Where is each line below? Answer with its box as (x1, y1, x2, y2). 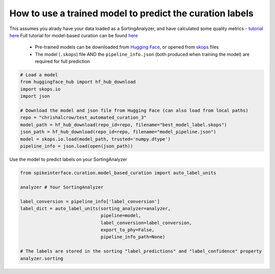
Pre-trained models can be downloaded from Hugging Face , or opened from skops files (35, 44, 219, 50)
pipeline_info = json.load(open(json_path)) (20, 143, 133, 149)
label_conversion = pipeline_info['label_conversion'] (20, 199, 160, 204)
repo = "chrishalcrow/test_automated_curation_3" (20, 115, 147, 121)
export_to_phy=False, (100, 227, 155, 233)
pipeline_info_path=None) (100, 234, 166, 240)
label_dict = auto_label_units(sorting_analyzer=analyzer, (20, 205, 171, 211)
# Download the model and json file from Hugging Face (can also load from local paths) (20, 107, 249, 114)
